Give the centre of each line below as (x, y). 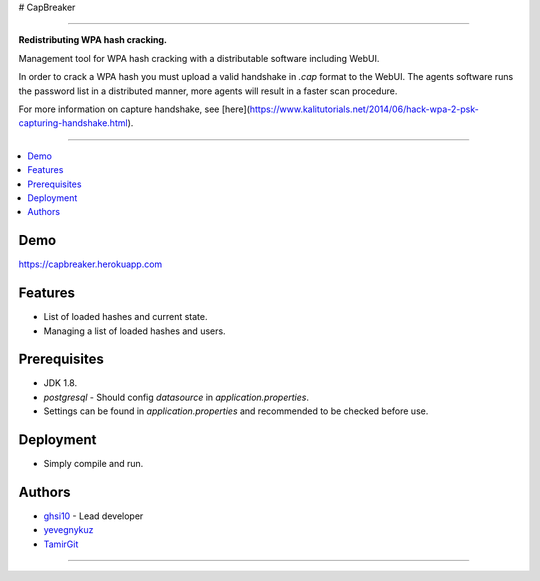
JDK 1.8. (60, 383)
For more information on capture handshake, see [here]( (134, 109)
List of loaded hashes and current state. (125, 317)
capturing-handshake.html (73, 123)
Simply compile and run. (93, 464)
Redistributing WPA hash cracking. (93, 40)
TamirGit (61, 544)
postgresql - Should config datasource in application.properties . (176, 397)
